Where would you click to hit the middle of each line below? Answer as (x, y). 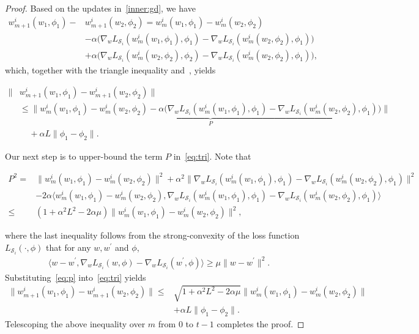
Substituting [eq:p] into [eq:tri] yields (76, 277)
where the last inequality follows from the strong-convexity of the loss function (152, 235)
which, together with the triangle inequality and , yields (110, 69)
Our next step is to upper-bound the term (84, 156)
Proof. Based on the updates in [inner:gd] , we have (100, 8)
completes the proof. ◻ (261, 323)
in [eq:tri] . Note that (212, 156)
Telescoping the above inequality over (75, 323)
